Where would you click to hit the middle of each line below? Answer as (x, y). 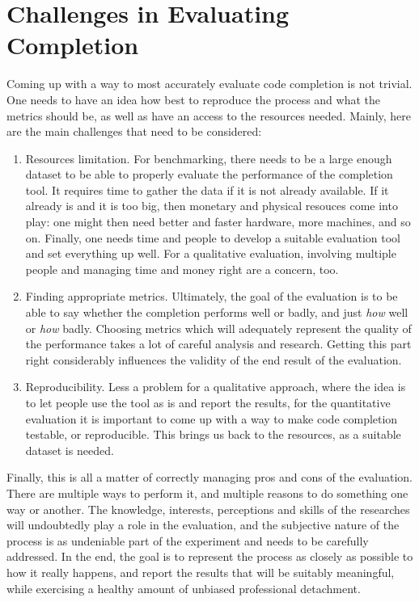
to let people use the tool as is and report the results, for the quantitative (208, 402)
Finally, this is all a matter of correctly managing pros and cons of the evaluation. (209, 477)
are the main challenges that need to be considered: (134, 131)
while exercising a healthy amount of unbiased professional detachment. (184, 588)
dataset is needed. (70, 450)
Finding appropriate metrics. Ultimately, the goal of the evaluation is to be (212, 296)
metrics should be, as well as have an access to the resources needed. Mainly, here (209, 115)
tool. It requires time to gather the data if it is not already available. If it (207, 189)
